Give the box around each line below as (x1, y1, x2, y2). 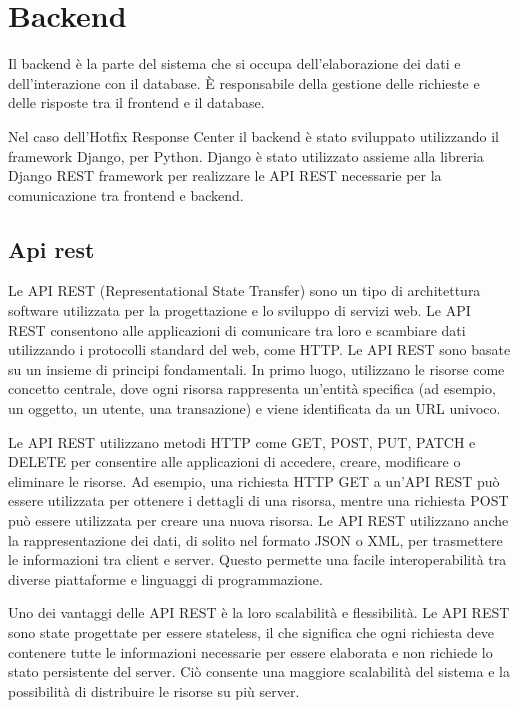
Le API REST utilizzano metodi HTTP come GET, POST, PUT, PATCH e (8, 431, 476, 452)
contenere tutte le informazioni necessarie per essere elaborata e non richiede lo (8, 641, 493, 662)
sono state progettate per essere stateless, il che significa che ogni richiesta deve (8, 621, 495, 642)
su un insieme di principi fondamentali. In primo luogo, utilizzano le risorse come (8, 358, 505, 379)
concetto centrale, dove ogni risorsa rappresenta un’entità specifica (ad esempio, (8, 378, 496, 399)
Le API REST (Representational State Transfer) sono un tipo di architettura (8, 280, 481, 301)
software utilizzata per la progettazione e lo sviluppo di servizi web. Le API (8, 300, 471, 321)
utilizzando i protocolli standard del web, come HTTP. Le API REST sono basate (8, 339, 511, 360)
